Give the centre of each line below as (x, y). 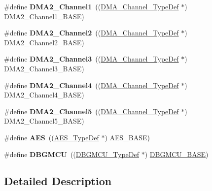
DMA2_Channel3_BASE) (44, 68)
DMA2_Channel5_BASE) (44, 121)
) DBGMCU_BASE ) (177, 154)
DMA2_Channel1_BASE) (44, 16)
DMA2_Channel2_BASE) (44, 42)
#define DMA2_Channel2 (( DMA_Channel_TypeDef (91, 33)
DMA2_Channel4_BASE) (44, 95)
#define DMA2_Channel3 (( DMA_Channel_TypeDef (91, 59)
